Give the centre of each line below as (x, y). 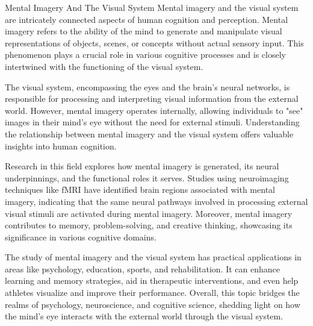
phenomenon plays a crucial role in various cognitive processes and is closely (145, 55)
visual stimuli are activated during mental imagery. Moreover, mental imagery (149, 213)
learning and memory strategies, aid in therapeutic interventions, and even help (152, 281)
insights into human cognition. (61, 146)
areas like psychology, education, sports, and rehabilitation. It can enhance (143, 268)
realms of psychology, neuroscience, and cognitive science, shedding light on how (153, 304)
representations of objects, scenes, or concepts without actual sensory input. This (154, 42)
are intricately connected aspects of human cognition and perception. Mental (147, 19)
